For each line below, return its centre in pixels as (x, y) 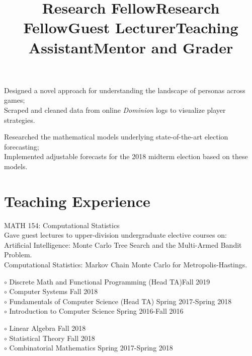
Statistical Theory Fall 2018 (52, 338)
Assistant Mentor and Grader (131, 47)
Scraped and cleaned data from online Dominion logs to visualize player (115, 110)
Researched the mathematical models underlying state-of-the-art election (116, 137)
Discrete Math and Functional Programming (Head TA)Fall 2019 (110, 281)
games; (15, 100)
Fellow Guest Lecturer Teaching (131, 27)
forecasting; (22, 146)
